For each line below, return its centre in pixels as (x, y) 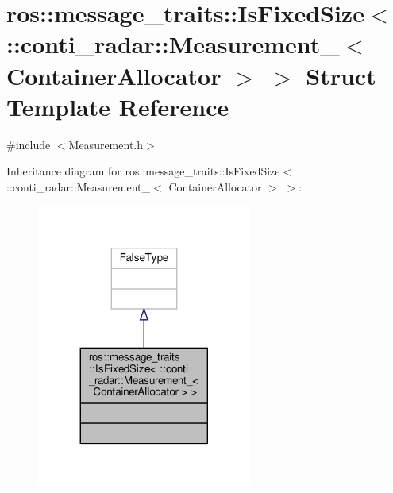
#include (29, 144)
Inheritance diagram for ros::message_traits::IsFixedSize (143, 171)
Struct (341, 75)
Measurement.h (106, 144)
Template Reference (118, 106)
